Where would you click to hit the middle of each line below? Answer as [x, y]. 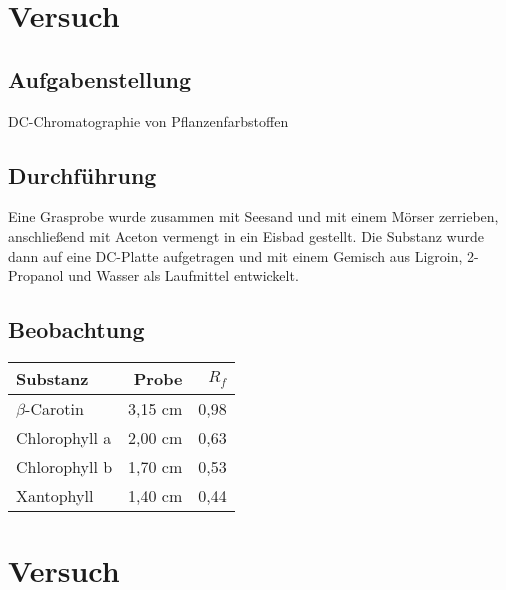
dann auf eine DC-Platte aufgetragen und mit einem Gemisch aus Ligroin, [235, 255]
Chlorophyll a [64, 437]
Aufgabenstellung [100, 78]
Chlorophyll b [64, 466]
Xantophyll [55, 495]
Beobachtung [76, 329]
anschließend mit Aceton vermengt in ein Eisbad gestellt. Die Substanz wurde [246, 235]
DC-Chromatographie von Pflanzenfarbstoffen [148, 120]
